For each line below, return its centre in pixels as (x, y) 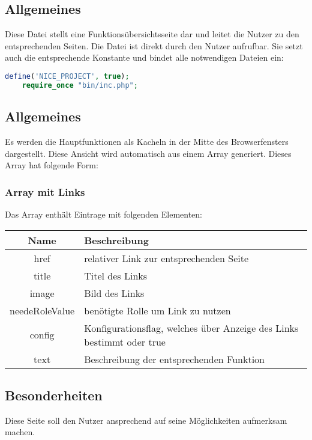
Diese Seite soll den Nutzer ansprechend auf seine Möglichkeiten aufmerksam (146, 420)
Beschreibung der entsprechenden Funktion (175, 359)
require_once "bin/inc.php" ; (80, 85)
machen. (20, 432)
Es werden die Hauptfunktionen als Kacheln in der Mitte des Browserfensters (147, 141)
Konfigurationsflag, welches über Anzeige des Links (191, 328)
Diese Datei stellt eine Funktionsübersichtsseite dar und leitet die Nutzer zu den (152, 34)
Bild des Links (114, 293)
